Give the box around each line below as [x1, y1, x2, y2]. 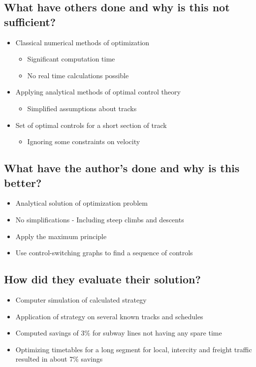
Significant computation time [27, 54, 115, 64]
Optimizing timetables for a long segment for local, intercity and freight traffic [15, 344, 252, 354]
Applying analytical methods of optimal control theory [15, 87, 181, 97]
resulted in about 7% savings [15, 354, 103, 364]
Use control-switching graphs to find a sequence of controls [15, 247, 193, 258]
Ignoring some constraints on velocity [27, 136, 140, 147]
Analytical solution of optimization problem [15, 198, 148, 208]
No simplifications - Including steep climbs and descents [15, 214, 184, 224]
